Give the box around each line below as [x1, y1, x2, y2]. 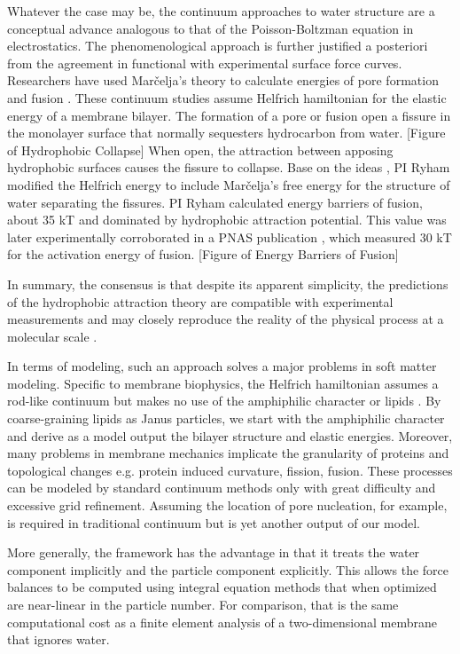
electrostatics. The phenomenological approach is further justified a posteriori [7, 36, 428, 55]
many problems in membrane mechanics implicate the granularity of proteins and [7, 444, 449, 462]
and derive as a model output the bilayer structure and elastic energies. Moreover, [7, 426, 453, 445]
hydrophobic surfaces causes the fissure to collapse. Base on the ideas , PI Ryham [7, 158, 450, 177]
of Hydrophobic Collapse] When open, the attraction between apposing [7, 140, 394, 159]
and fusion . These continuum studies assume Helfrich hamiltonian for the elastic [7, 88, 447, 106]
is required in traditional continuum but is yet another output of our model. [7, 513, 420, 532]
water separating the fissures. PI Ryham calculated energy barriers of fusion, [7, 193, 423, 211]
